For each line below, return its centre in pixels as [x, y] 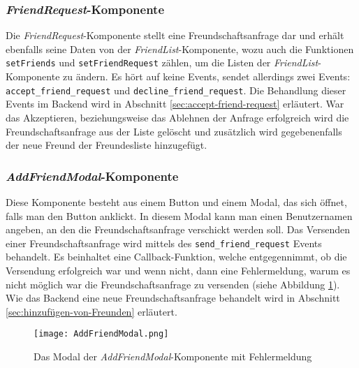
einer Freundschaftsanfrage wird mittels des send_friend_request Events [164, 243]
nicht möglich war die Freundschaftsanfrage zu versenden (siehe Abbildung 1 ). [173, 284]
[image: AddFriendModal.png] [101, 334]
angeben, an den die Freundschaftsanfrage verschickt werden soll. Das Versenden [178, 229]
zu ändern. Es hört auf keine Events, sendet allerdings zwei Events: [207, 76]
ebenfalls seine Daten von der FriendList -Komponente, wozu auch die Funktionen [180, 49]
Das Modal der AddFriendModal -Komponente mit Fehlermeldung [173, 356]
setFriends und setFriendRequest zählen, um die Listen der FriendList [162, 62]
